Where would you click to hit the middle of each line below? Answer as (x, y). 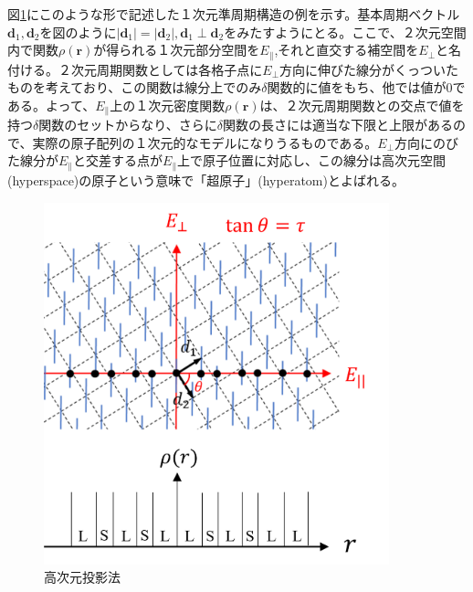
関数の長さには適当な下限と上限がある (337, 125)
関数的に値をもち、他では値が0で (366, 87)
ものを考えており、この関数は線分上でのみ (135, 87)
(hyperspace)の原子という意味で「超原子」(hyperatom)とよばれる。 (206, 180)
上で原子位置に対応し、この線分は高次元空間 (312, 160)
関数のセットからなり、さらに (128, 125)
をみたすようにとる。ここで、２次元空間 (345, 32)
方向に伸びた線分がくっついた (369, 69)
